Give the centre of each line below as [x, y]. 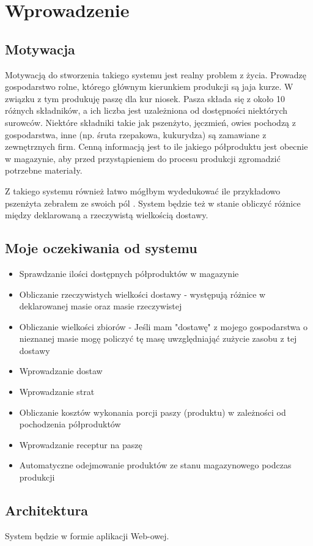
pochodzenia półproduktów [70, 424]
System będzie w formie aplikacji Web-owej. [87, 535]
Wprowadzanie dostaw [61, 371]
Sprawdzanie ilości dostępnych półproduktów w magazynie [129, 273]
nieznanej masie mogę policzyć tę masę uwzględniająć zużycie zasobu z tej [158, 338]
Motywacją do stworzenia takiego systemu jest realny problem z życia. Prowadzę [156, 74]
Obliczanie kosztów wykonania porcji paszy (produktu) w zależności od [153, 412]
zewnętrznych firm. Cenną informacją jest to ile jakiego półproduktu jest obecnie [156, 146]
